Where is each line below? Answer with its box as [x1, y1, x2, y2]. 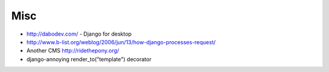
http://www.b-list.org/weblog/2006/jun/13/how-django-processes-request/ [26, 38, 216, 45]
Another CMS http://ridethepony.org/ [26, 47, 119, 54]
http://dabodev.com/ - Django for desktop [26, 30, 132, 38]
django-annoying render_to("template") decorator [26, 55, 152, 63]
